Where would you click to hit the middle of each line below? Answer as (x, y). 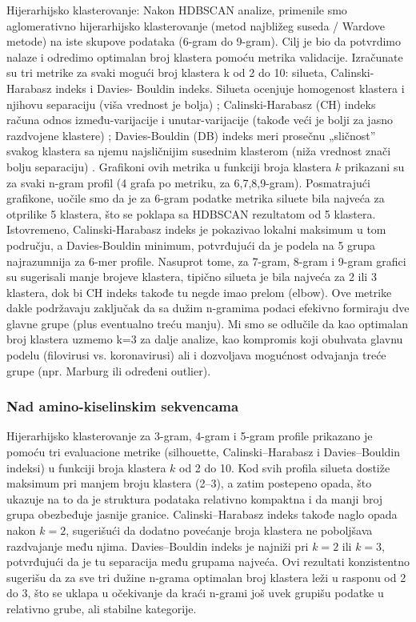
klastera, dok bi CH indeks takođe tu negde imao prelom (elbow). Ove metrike (199, 292)
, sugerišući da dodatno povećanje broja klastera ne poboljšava (219, 530)
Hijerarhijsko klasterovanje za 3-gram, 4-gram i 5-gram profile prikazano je (190, 436)
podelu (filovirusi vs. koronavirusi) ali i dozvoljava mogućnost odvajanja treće (196, 355)
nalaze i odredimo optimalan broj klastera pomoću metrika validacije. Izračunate (205, 56)
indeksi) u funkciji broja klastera (86, 467)
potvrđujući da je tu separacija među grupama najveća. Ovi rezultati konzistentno (208, 562)
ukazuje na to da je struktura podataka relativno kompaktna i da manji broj (195, 498)
